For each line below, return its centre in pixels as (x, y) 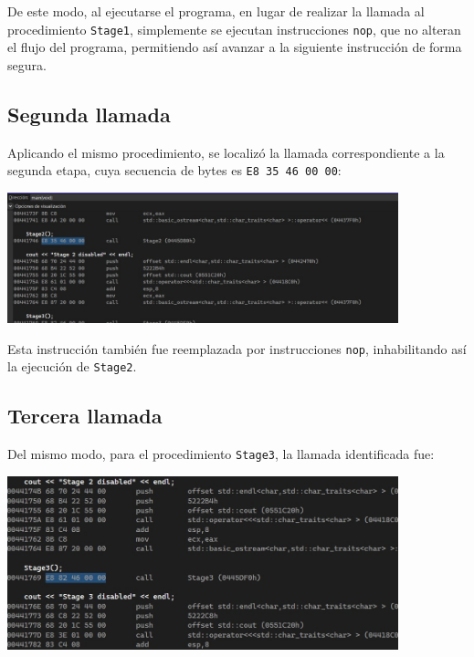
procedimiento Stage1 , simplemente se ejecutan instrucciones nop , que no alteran (234, 29)
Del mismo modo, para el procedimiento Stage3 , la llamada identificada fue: (221, 454)
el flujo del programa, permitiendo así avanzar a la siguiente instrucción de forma (235, 47)
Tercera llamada (85, 416)
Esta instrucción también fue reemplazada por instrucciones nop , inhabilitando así (237, 348)
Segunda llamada (89, 114)
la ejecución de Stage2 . (72, 366)
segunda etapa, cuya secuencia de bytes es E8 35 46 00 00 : (174, 170)
